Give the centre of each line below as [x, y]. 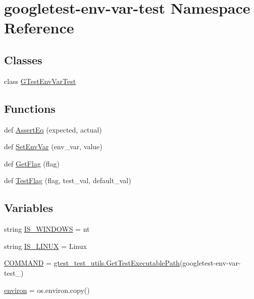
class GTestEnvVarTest [40, 81]
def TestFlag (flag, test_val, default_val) [68, 180]
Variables [29, 208]
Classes [23, 59]
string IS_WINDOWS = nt [47, 229]
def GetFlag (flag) [32, 163]
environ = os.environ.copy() [47, 290]
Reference [39, 28]
